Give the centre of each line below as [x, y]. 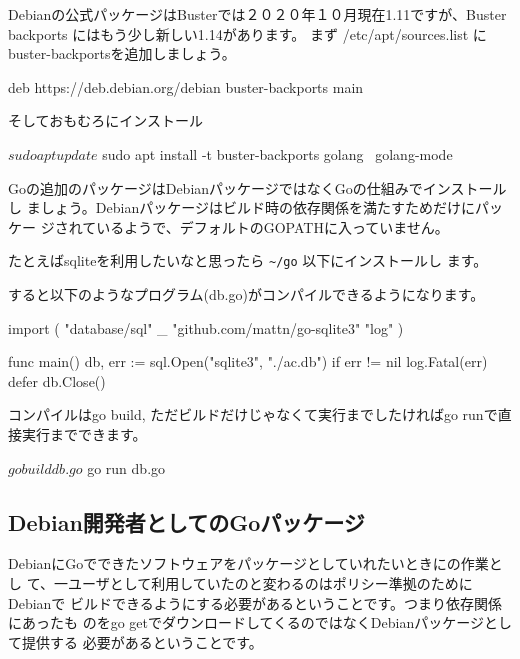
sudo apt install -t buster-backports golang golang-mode [277, 153]
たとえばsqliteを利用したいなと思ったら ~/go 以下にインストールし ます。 [248, 260]
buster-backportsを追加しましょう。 [122, 53]
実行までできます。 [84, 433]
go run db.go [126, 467]
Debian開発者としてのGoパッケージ [186, 521]
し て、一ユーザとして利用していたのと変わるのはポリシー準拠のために [240, 582]
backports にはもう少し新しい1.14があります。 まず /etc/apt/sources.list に [247, 33]
